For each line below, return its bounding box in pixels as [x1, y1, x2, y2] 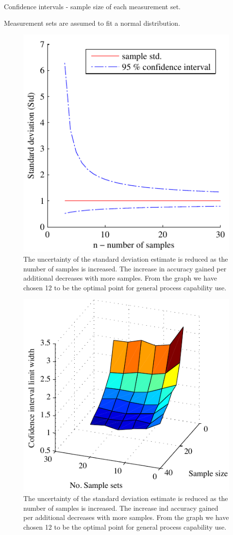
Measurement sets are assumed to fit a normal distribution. [4, 17, 181, 28]
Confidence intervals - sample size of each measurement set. [4, 1, 181, 11]
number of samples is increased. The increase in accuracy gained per [23, 263, 227, 273]
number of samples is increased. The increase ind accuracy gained [23, 502, 218, 513]
